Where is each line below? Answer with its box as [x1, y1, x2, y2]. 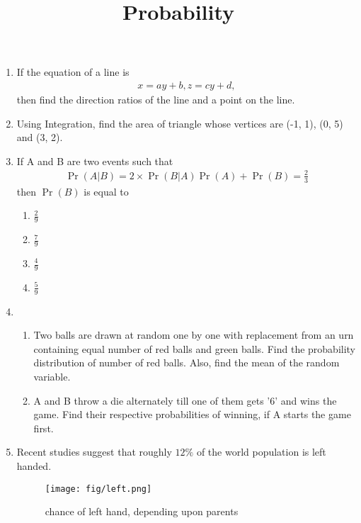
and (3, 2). [16, 130, 63, 145]
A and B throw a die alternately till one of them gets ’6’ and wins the [33, 393, 337, 407]
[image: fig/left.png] [45, 483, 152, 494]
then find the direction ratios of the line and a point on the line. [16, 92, 295, 106]
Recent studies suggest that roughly [16, 444, 172, 459]
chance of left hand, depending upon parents [45, 504, 239, 519]
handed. [16, 459, 52, 473]
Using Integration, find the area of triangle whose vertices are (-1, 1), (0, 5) [16, 116, 343, 130]
